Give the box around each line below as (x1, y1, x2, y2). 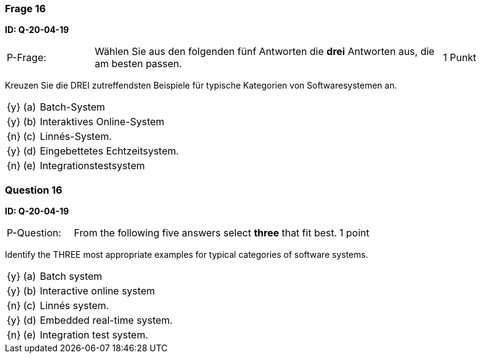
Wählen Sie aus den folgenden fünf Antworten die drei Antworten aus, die (94, 45, 435, 58)
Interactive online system (40, 285, 155, 298)
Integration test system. (40, 329, 149, 342)
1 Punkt (442, 51, 477, 64)
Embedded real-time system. (40, 314, 173, 327)
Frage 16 (5, 2, 46, 15)
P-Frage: (7, 51, 46, 64)
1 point (339, 227, 370, 239)
